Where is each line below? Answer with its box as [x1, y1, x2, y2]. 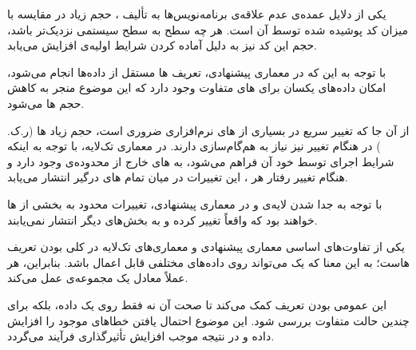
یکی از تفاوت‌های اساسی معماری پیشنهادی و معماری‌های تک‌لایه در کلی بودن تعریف [7, 238, 405, 255]
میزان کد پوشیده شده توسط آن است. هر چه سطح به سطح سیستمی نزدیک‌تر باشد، [7, 21, 408, 38]
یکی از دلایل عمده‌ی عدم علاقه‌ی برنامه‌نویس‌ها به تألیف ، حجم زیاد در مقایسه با [7, 6, 386, 22]
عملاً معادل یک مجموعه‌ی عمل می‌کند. [7, 269, 188, 286]
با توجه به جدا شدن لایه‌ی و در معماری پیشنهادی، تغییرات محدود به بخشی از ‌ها [7, 195, 382, 212]
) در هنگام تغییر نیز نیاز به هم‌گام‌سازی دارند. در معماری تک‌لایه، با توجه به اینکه [7, 137, 381, 154]
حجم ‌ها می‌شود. [7, 94, 85, 111]
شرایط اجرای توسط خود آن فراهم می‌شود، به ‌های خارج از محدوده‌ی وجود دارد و [7, 153, 394, 169]
